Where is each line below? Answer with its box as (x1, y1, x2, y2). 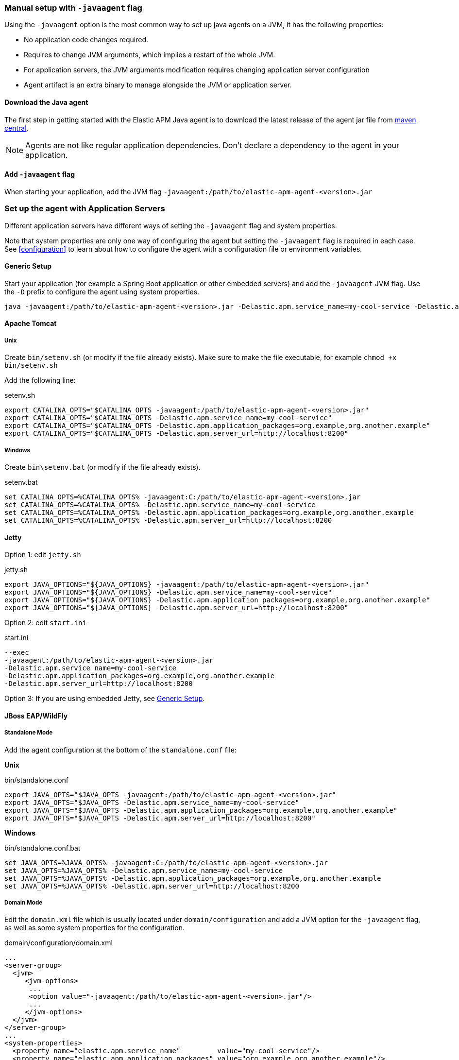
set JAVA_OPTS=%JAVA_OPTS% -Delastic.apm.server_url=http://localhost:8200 (4, 882, 299, 890)
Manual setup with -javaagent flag (4, 3, 142, 13)
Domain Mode (4, 899, 43, 906)
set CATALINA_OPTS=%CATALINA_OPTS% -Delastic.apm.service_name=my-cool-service (4, 500, 316, 509)
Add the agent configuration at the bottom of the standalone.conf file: (4, 745, 237, 754)
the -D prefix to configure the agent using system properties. (4, 287, 200, 296)
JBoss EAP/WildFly (4, 711, 68, 720)
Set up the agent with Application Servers (4, 204, 165, 214)
